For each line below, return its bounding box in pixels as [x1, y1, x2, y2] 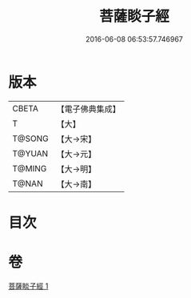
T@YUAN [12, 147, 49, 159]
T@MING [12, 163, 47, 174]
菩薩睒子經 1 [8, 281, 49, 291]
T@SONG [12, 133, 50, 144]
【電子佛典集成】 [56, 103, 121, 115]
